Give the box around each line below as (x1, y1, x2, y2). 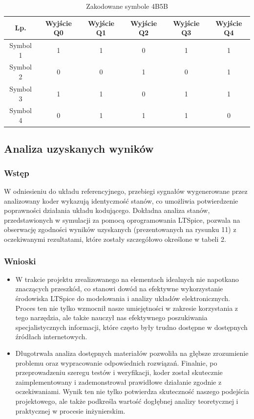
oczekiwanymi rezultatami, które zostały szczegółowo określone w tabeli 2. (4, 234, 226, 244)
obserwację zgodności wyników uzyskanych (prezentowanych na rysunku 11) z (4, 224, 236, 234)
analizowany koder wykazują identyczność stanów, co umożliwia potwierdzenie (4, 195, 238, 206)
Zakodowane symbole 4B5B (86, 1, 168, 11)
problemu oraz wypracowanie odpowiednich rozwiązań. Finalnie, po (15, 357, 217, 368)
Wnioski (4, 255, 36, 267)
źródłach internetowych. (15, 331, 87, 342)
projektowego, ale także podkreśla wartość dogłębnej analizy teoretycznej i (15, 396, 238, 406)
